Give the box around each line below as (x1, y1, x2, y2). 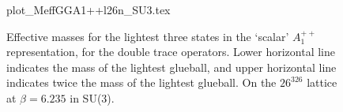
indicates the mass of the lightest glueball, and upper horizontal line (6, 58, 337, 75)
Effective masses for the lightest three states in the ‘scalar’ (6, 28, 289, 44)
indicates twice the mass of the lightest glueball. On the (6, 74, 277, 91)
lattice (307, 74, 337, 91)
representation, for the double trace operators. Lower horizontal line (6, 43, 336, 60)
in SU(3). (70, 89, 115, 106)
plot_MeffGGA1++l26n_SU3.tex (6, 2, 171, 17)
